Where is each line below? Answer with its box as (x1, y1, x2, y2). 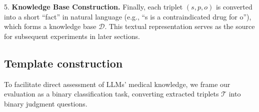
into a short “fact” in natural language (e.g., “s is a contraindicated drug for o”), (4, 11, 251, 21)
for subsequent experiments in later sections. (4, 30, 140, 41)
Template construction (4, 55, 123, 70)
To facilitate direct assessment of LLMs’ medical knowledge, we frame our (4, 78, 230, 89)
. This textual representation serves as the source (104, 21, 255, 31)
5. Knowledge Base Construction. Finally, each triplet (4, 1, 183, 11)
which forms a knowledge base (4, 21, 96, 31)
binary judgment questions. (4, 98, 87, 108)
